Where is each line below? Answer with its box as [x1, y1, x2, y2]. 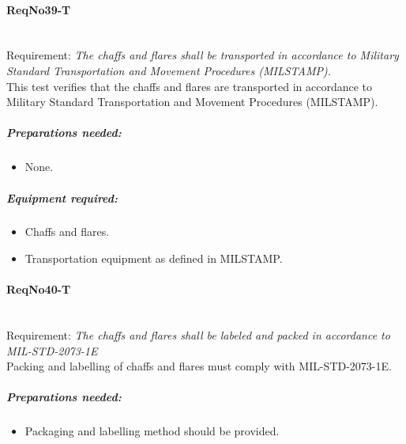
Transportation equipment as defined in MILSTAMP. [24, 250, 283, 267]
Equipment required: [6, 189, 118, 206]
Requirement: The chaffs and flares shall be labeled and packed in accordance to [6, 327, 390, 343]
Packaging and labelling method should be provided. [24, 423, 280, 439]
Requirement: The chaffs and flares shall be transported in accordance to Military [6, 47, 399, 63]
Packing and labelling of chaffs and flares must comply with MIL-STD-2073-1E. [6, 358, 392, 374]
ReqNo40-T [6, 281, 71, 298]
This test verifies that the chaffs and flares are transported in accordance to [6, 78, 373, 94]
